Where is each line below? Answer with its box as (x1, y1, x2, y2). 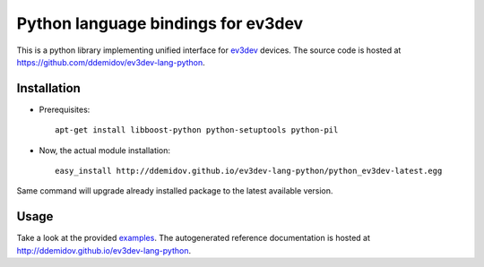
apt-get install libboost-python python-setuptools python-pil (55, 125, 339, 135)
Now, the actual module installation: (39, 144, 170, 156)
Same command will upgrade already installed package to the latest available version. (16, 185, 333, 196)
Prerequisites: (39, 104, 91, 115)
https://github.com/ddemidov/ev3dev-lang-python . (16, 56, 205, 67)
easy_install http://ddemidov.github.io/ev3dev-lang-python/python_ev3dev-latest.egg (55, 166, 443, 177)
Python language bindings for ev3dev (16, 13, 304, 33)
